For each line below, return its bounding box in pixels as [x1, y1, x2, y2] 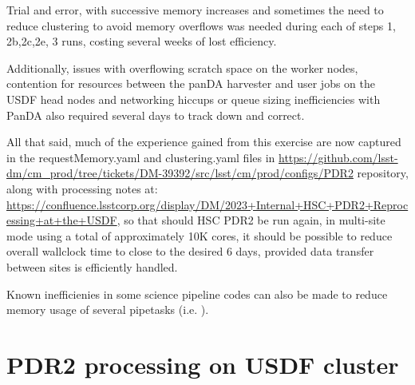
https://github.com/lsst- [279, 149, 398, 165]
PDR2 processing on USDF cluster [6, 347, 399, 380]
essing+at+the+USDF [6, 212, 117, 228]
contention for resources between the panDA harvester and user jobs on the [6, 75, 376, 92]
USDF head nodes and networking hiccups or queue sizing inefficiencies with [6, 90, 381, 107]
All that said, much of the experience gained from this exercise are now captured [6, 133, 401, 150]
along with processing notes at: [6, 180, 158, 196]
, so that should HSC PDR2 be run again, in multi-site [117, 212, 385, 228]
